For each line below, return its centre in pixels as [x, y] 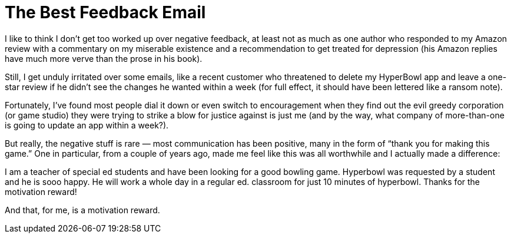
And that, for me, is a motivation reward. [82, 210]
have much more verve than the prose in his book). [104, 58]
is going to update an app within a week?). [87, 125]
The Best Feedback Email [105, 12]
